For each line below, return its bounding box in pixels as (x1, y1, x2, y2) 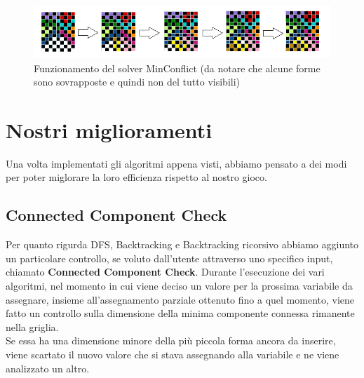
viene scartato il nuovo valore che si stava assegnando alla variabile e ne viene (6, 347, 339, 362)
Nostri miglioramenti (6, 115, 213, 144)
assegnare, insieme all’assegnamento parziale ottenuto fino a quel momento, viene (6, 292, 355, 306)
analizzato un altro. (6, 360, 90, 375)
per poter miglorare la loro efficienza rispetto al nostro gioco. (6, 170, 267, 184)
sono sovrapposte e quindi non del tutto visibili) (34, 74, 240, 89)
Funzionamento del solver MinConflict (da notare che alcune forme (34, 60, 321, 75)
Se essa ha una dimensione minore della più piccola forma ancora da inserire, (6, 333, 336, 348)
